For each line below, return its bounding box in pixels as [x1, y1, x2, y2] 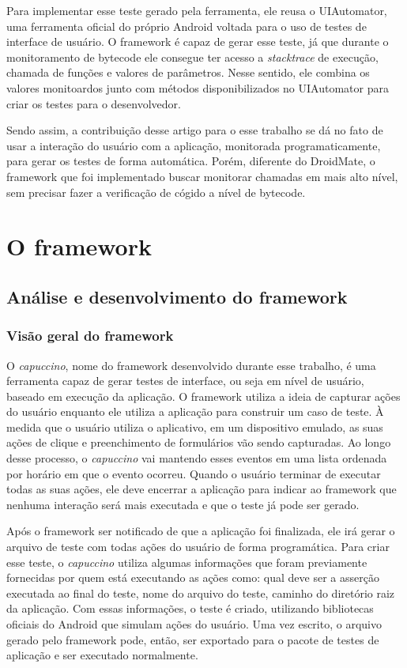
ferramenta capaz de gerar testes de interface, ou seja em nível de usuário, [6, 372, 364, 389]
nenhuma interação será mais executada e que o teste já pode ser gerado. [6, 496, 360, 512]
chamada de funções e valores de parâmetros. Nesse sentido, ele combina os [6, 64, 370, 81]
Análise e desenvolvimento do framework [6, 284, 348, 308]
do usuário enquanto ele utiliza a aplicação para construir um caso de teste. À [6, 403, 384, 420]
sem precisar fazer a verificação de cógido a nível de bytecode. [6, 183, 306, 200]
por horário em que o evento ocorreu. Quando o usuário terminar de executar [6, 465, 381, 481]
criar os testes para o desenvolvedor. [6, 95, 181, 111]
